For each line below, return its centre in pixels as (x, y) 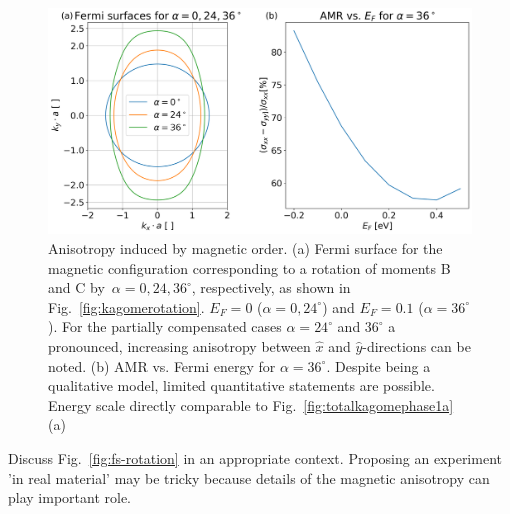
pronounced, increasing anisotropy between (179, 346)
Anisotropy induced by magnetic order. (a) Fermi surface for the (245, 248)
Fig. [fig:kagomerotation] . (126, 306)
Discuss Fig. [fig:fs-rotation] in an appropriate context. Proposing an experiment (255, 458)
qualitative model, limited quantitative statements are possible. (241, 385)
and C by (76, 287)
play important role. (69, 497)
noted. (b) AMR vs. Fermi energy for (162, 365)
